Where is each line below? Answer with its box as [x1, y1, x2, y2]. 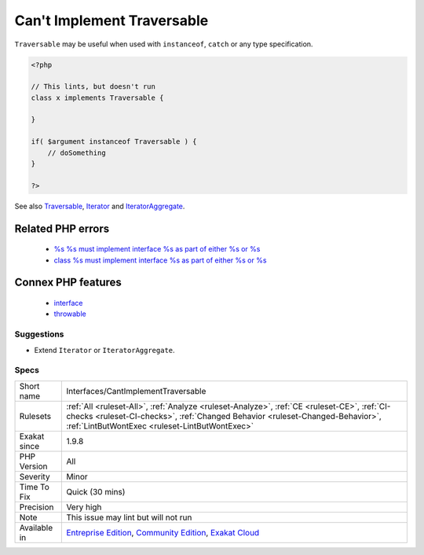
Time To [19, 481, 50, 492]
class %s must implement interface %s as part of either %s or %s [53, 255, 267, 265]
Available [19, 522, 53, 533]
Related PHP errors [14, 222, 110, 235]
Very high [66, 502, 102, 513]
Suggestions [14, 329, 64, 340]
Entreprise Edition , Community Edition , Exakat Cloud [66, 527, 260, 538]
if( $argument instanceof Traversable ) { [31, 138, 197, 146]
